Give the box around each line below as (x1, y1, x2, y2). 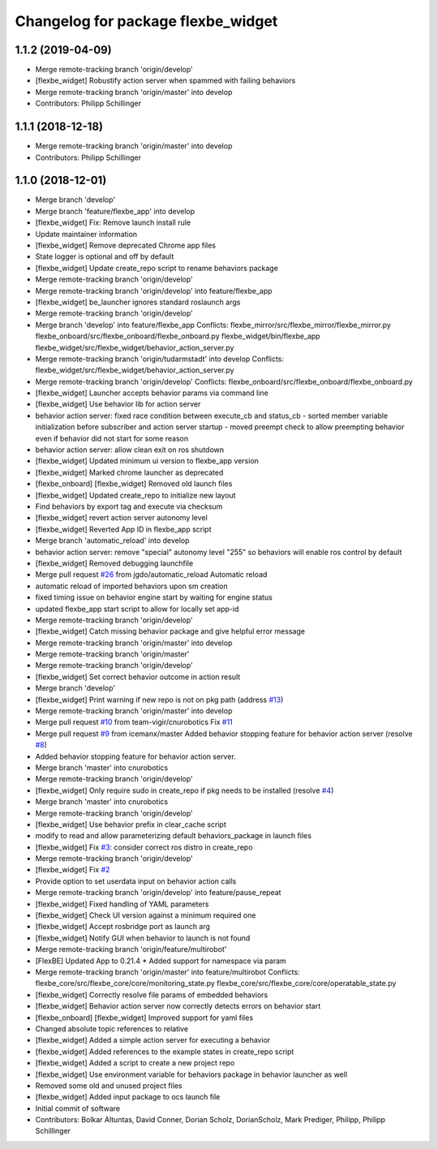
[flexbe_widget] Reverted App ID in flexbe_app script (35, 524, 212, 534)
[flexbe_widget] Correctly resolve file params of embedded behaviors (35, 990, 268, 1000)
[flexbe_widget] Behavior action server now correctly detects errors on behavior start (35, 1001, 321, 1011)
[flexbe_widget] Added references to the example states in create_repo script (35, 1047, 294, 1056)
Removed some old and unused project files (35, 1080, 182, 1091)
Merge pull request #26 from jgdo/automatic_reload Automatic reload (35, 570, 268, 579)
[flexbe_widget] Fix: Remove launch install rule (35, 217, 191, 227)
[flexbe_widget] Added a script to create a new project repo (35, 1058, 235, 1068)
